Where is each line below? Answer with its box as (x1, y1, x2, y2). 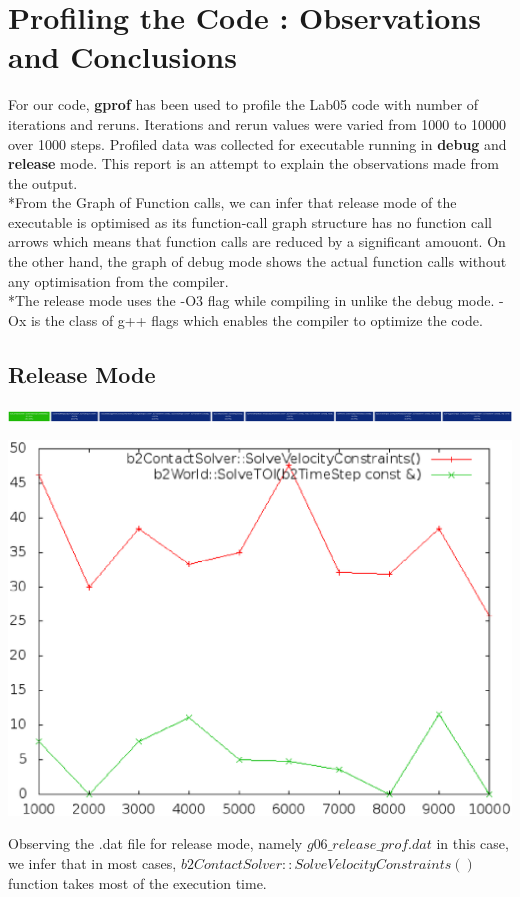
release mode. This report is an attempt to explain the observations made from (8, 153, 499, 174)
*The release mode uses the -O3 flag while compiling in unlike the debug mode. (8, 290, 495, 311)
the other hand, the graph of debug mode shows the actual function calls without (8, 251, 507, 272)
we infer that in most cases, (8, 852, 177, 873)
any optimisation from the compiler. (8, 270, 229, 291)
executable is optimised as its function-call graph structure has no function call (8, 211, 492, 232)
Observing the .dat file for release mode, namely (8, 833, 303, 854)
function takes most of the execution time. (8, 872, 267, 893)
